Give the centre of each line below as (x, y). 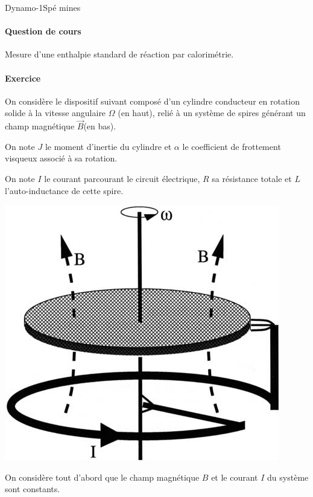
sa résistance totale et (252, 178)
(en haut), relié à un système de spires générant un (212, 113)
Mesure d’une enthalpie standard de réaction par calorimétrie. (119, 54)
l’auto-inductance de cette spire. (64, 190)
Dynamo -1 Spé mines (43, 7)
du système (288, 477)
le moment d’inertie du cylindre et (108, 146)
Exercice (23, 78)
